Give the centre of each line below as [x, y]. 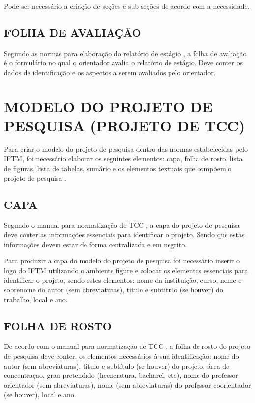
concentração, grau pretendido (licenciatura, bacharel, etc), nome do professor [121, 375]
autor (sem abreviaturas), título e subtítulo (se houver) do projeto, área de [117, 365]
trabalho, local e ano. [36, 299]
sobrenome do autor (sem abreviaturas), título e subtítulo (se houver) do [113, 290]
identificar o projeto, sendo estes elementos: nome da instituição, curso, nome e [123, 280]
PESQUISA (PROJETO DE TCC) [125, 125]
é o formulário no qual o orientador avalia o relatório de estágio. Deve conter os [123, 63]
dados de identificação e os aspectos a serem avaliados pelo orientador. [110, 72]
